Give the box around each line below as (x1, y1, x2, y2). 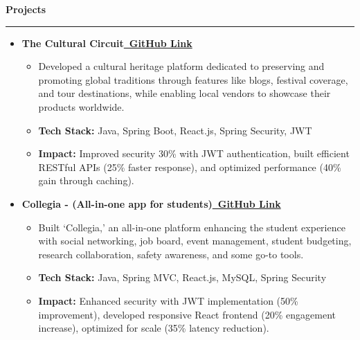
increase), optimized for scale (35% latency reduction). (38, 321, 269, 335)
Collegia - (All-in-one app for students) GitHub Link (21, 196, 281, 211)
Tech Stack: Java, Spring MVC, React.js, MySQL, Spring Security (38, 270, 327, 285)
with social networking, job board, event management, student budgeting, (38, 233, 352, 248)
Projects (6, 2, 46, 16)
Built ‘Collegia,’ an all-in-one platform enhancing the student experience (38, 220, 345, 234)
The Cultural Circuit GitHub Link (21, 35, 192, 50)
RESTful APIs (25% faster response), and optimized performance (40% (38, 159, 341, 174)
